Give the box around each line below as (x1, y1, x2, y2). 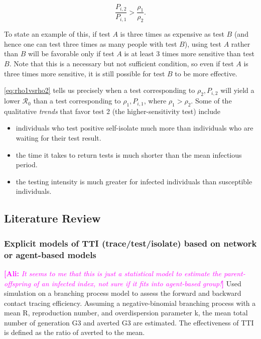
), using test (184, 38, 222, 49)
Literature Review (4, 210, 101, 226)
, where (144, 95, 167, 106)
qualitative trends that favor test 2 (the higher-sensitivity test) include (4, 105, 220, 116)
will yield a (220, 85, 254, 95)
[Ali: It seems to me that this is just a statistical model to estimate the (4, 268, 222, 278)
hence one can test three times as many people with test (4, 38, 177, 49)
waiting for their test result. (16, 133, 101, 143)
